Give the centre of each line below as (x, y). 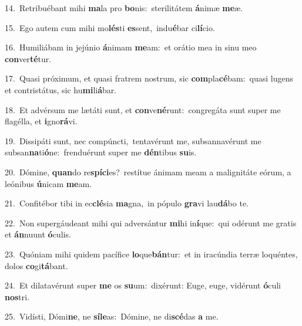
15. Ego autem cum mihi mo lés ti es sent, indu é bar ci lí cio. (110, 27)
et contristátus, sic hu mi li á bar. (61, 89)
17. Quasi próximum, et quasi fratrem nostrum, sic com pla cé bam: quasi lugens (149, 78)
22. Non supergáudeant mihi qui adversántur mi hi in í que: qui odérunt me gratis (151, 223)
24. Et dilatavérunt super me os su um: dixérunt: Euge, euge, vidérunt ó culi (143, 285)
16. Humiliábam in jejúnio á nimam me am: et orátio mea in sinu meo (131, 47)
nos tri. (17, 296)
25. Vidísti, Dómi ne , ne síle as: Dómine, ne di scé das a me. (112, 316)
